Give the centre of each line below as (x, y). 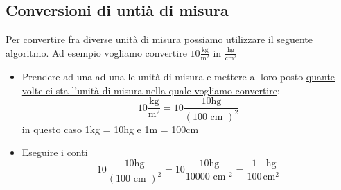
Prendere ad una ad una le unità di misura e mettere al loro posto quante (178, 76)
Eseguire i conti (55, 152)
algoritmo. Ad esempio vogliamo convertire (96, 52)
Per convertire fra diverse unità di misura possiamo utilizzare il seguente (159, 39)
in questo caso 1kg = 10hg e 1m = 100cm (110, 129)
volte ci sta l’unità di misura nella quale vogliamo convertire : (151, 90)
